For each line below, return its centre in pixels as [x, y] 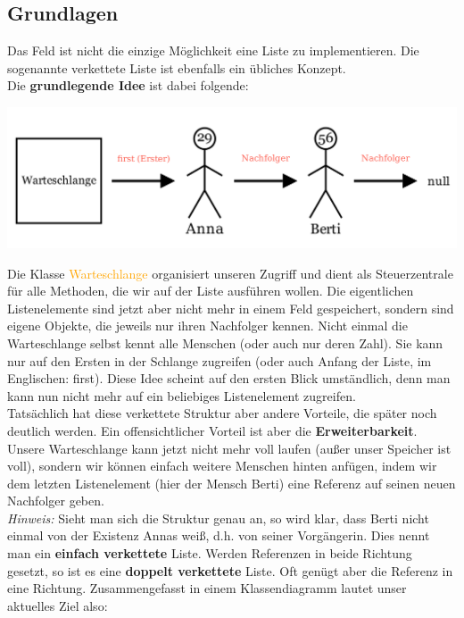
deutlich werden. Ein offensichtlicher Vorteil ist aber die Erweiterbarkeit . [212, 430]
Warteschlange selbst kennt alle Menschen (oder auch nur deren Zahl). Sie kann [225, 342]
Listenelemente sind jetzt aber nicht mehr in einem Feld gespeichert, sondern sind [231, 308]
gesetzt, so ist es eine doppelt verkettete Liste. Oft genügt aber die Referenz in [230, 570]
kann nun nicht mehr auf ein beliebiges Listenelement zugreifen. [182, 395]
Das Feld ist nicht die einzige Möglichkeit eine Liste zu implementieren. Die [213, 50]
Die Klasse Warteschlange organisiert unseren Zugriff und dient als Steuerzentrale [230, 273]
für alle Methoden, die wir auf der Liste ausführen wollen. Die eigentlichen [211, 291]
